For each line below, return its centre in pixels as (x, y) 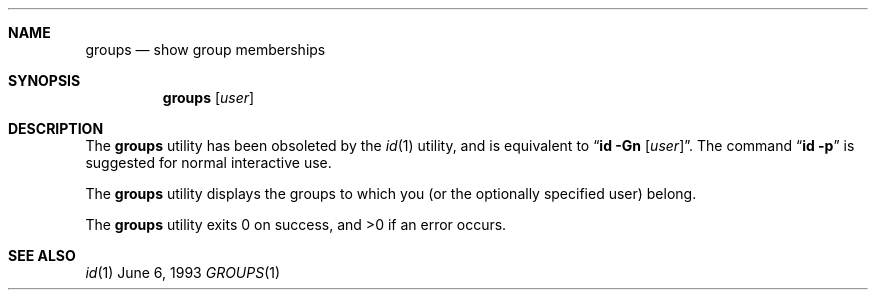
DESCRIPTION (56, 128)
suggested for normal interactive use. (208, 162)
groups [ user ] (208, 97)
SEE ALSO (42, 255)
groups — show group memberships (205, 49)
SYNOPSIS (44, 80)
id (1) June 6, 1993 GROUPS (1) (183, 272)
